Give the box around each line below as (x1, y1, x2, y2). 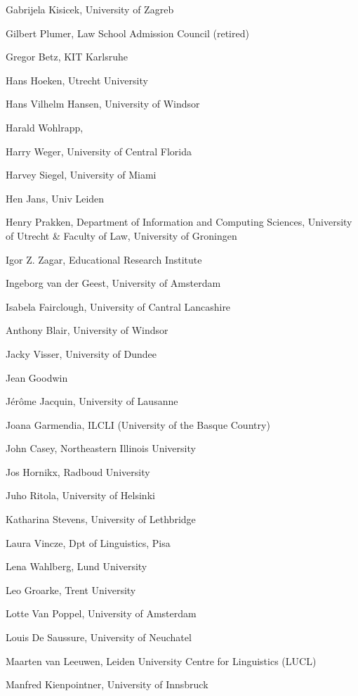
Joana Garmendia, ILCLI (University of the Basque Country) (6, 417, 270, 432)
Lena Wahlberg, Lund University (6, 559, 147, 574)
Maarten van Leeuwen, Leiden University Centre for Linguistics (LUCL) (6, 653, 317, 668)
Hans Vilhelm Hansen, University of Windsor (6, 96, 200, 111)
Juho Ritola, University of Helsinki (6, 488, 155, 503)
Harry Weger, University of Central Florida (6, 143, 192, 158)
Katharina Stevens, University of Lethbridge (6, 512, 196, 527)
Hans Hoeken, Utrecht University (6, 72, 148, 87)
